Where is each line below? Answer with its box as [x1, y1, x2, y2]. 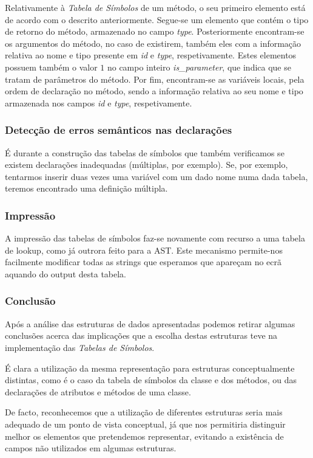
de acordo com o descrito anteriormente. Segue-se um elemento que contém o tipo [5, 13, 309, 26]
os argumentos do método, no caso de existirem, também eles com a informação [5, 36, 301, 49]
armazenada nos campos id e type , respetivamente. [5, 96, 192, 109]
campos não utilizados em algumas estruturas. [5, 442, 177, 454]
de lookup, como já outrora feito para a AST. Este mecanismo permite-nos [5, 243, 283, 256]
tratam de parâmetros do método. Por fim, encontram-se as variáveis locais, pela [5, 72, 305, 85]
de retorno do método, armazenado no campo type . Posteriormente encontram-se [5, 25, 305, 38]
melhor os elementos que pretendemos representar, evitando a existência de [5, 429, 284, 442]
